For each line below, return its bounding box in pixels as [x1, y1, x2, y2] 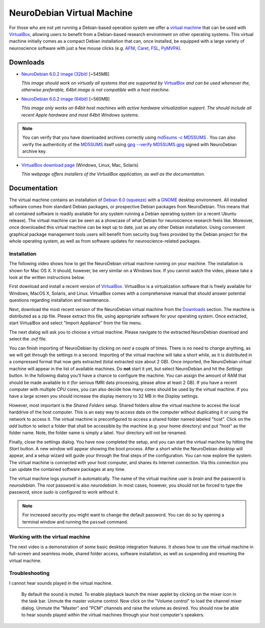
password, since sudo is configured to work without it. [9, 489, 119, 495]
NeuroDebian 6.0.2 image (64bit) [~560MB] [21, 96, 110, 102]
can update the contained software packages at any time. [9, 467, 126, 472]
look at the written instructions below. [9, 275, 85, 281]
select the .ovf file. [9, 336, 47, 342]
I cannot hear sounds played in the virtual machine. [9, 580, 113, 586]
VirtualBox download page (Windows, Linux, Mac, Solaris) [21, 162, 139, 168]
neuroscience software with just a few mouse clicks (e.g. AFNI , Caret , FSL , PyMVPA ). [9, 45, 182, 51]
